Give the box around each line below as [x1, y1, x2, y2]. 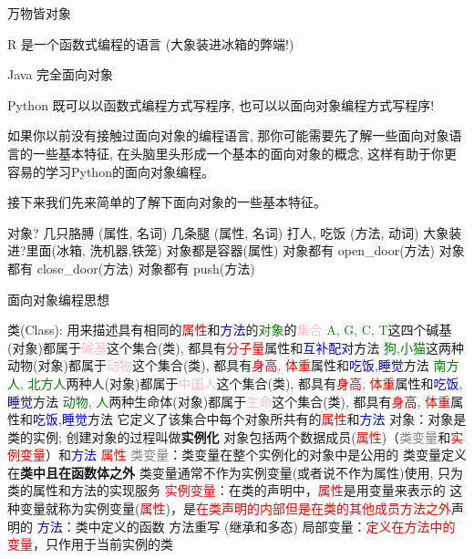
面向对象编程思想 [7, 289, 109, 308]
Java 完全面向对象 [7, 65, 114, 84]
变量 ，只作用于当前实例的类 [7, 534, 173, 554]
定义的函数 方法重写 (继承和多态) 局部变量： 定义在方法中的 [100, 516, 456, 535]
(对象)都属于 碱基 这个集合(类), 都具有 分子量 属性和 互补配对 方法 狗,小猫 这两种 [7, 337, 464, 357]
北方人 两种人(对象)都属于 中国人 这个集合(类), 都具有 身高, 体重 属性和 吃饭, [27, 373, 463, 392]
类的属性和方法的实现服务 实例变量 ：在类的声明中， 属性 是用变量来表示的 [7, 481, 446, 500]
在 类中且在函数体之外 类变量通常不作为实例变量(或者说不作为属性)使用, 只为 [7, 462, 464, 481]
